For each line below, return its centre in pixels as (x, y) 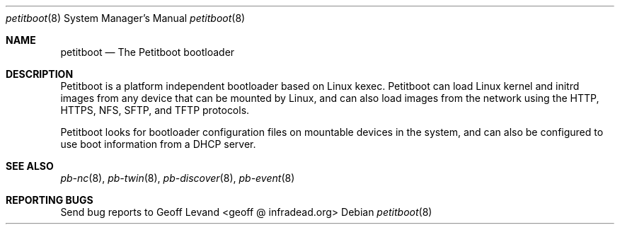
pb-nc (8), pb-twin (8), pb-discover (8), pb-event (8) (178, 178)
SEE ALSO (30, 166)
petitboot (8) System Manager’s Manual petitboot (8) (126, 18)
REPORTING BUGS (50, 200)
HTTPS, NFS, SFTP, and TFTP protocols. (155, 110)
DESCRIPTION (40, 74)
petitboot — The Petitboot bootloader (148, 52)
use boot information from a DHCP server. (158, 144)
